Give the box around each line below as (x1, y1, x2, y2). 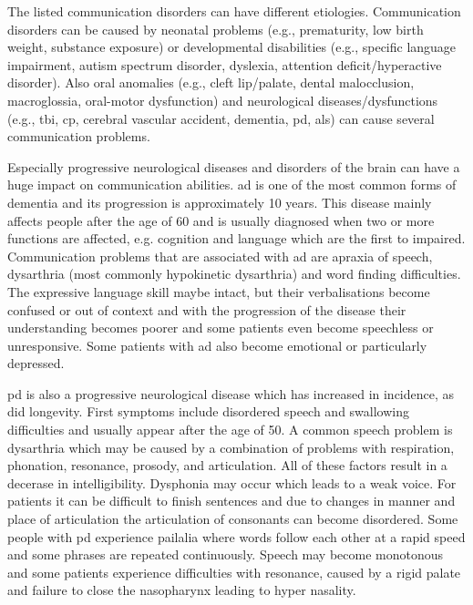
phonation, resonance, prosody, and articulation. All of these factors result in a (7, 456, 447, 475)
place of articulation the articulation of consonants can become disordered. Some (7, 509, 458, 528)
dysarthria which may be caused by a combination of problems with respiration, (7, 437, 455, 456)
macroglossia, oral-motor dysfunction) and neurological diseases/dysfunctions (7, 90, 438, 109)
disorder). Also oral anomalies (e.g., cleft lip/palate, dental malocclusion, (7, 73, 415, 92)
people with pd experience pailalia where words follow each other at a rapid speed (7, 527, 466, 546)
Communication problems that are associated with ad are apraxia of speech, (7, 246, 433, 265)
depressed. (7, 354, 65, 373)
